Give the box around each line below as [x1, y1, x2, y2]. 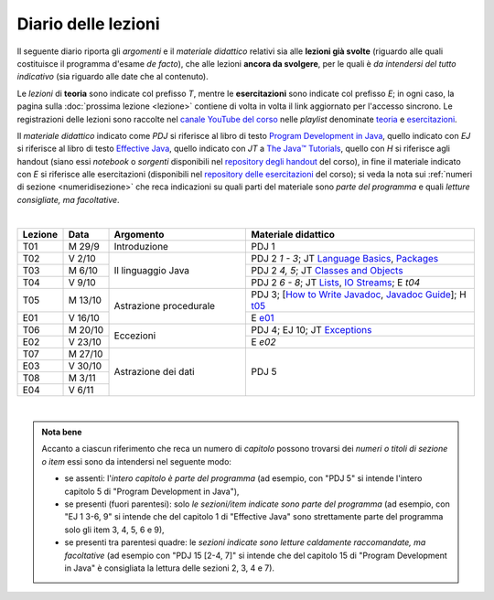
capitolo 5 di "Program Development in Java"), [64, 486, 240, 497]
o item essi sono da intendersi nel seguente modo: [41, 455, 232, 466]
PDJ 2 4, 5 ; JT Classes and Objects [251, 263, 403, 276]
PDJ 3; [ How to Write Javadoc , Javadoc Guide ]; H [251, 288, 467, 301]
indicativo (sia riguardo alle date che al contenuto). [16, 71, 209, 82]
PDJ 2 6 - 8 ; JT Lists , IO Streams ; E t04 [251, 275, 421, 288]
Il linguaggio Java [113, 263, 190, 276]
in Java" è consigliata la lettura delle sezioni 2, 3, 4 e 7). [64, 562, 274, 573]
